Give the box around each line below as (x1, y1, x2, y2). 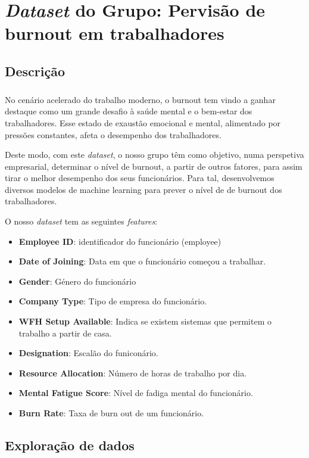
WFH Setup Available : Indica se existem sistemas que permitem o (18, 315, 271, 328)
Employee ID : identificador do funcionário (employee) (18, 235, 221, 247)
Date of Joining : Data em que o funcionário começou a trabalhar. (18, 255, 266, 267)
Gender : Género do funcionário (18, 275, 136, 287)
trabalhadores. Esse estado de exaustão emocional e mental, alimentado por (5, 116, 281, 129)
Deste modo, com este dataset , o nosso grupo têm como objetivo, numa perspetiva (5, 148, 304, 161)
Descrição (5, 61, 65, 80)
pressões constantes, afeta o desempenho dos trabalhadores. (5, 128, 221, 141)
